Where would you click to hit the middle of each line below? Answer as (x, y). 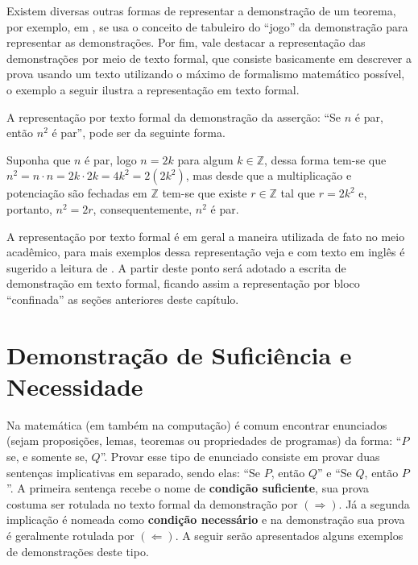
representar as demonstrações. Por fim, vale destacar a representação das (186, 42)
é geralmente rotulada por (70, 535)
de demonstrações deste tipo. (78, 551)
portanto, (29, 208)
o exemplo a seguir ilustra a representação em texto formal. (153, 89)
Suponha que (39, 159)
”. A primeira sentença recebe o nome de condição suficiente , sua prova (188, 488)
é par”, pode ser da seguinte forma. (139, 133)
